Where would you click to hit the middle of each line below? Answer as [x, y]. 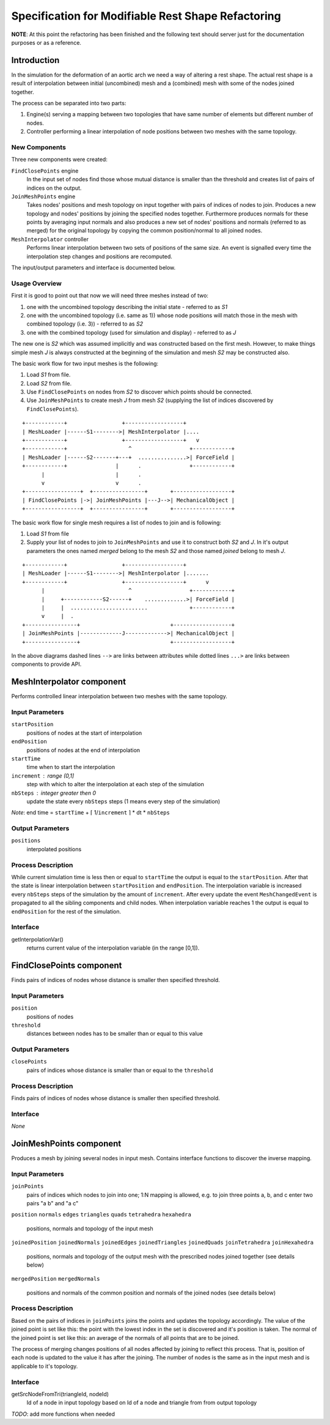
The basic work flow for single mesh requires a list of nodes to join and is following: [116, 523]
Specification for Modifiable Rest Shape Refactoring [146, 16]
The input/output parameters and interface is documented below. [94, 268]
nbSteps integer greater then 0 [54, 793]
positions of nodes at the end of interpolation [83, 750]
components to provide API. [46, 664]
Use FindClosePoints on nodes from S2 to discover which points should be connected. [140, 392]
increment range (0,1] [43, 776]
